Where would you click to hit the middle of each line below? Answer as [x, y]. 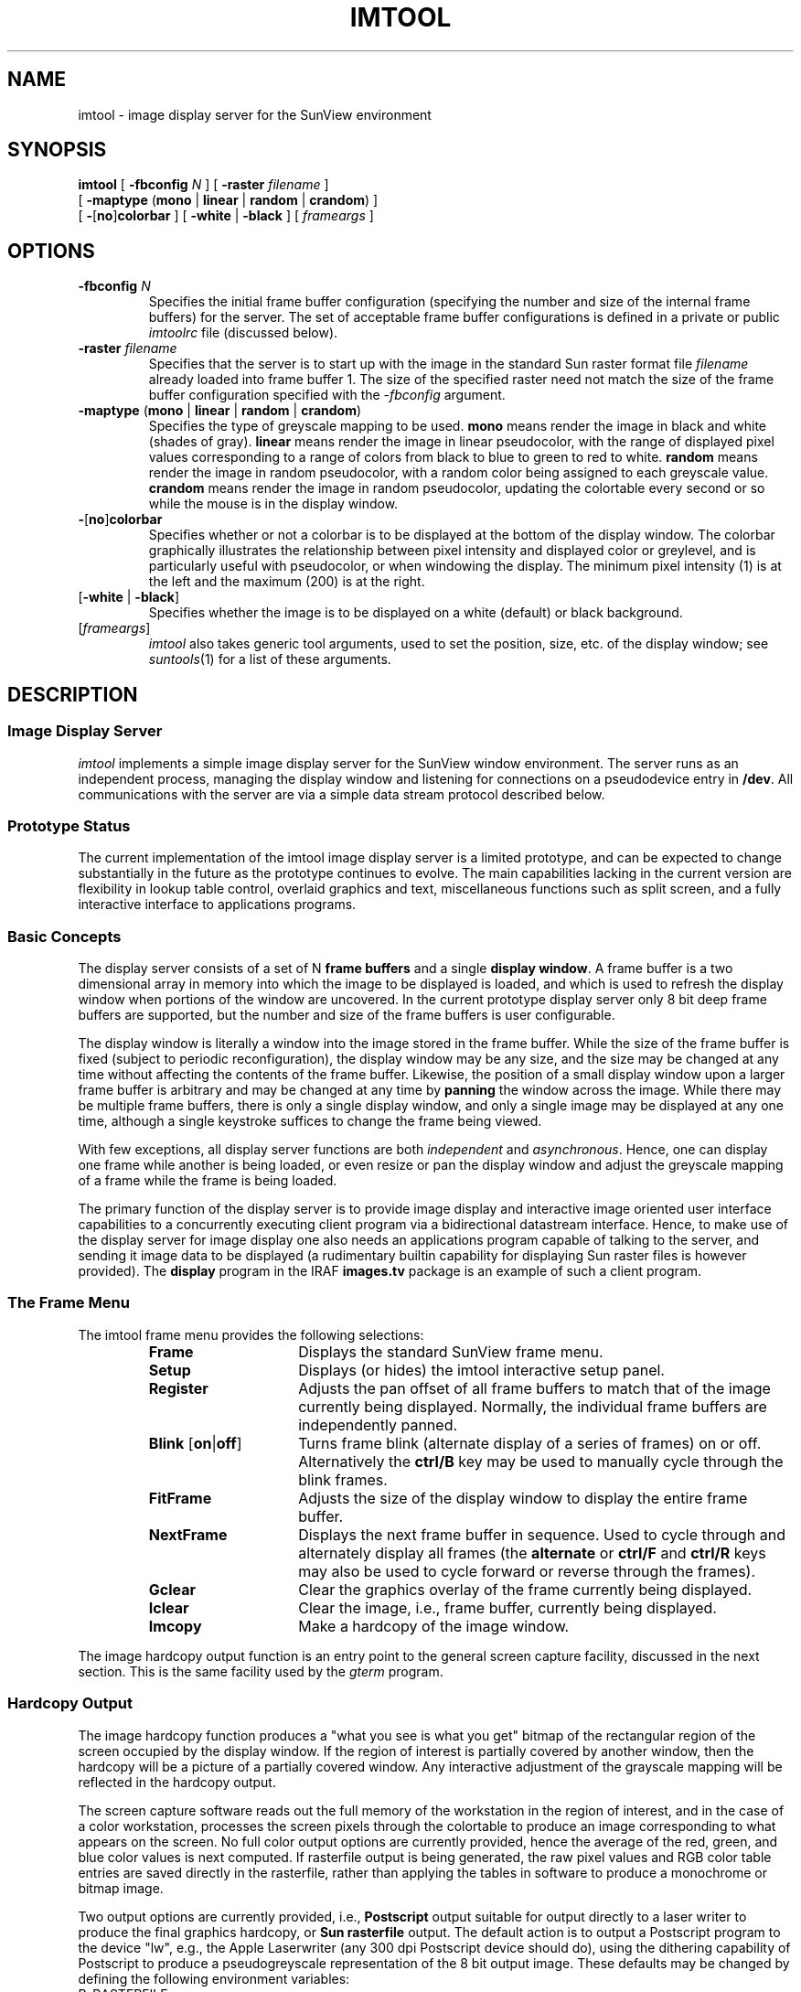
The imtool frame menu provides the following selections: [251, 1334]
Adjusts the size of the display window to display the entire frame [523, 1498]
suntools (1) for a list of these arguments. [270, 659]
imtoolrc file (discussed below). [243, 333]
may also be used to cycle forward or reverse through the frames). [527, 1571]
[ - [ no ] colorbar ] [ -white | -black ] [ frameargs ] [226, 216]
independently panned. [378, 1424]
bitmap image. [121, 1888]
